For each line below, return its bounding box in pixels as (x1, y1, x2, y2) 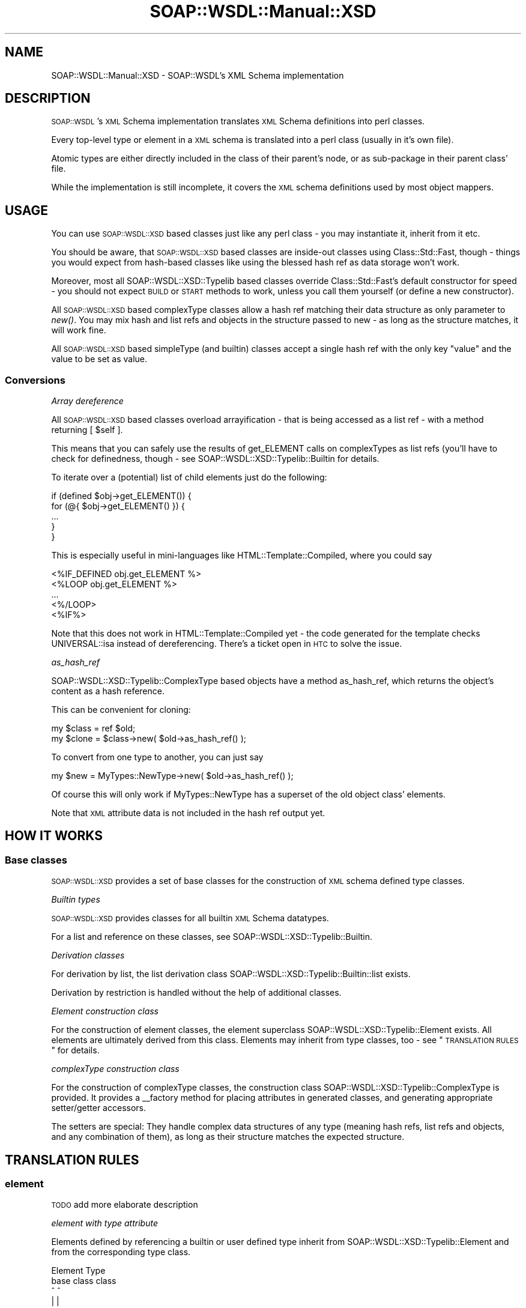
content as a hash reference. (51, 686, 165, 697)
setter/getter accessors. (51, 1103, 146, 1113)
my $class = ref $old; (51, 723, 136, 734)
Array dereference (51, 396, 124, 407)
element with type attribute (51, 1218, 158, 1229)
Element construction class (51, 1006, 159, 1017)
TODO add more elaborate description (51, 1199, 198, 1210)
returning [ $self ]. (51, 425, 123, 435)
